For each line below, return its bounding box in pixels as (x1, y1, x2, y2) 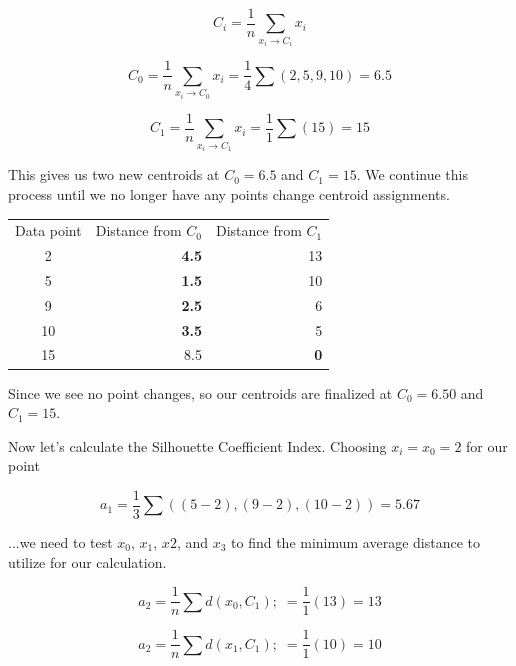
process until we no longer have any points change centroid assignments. (8, 183, 450, 204)
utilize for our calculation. (8, 551, 167, 572)
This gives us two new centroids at (8, 164, 220, 185)
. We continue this (356, 164, 468, 185)
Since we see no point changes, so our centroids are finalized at (8, 382, 393, 403)
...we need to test (8, 532, 113, 552)
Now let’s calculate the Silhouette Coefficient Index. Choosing (8, 435, 387, 456)
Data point (15, 220, 82, 241)
